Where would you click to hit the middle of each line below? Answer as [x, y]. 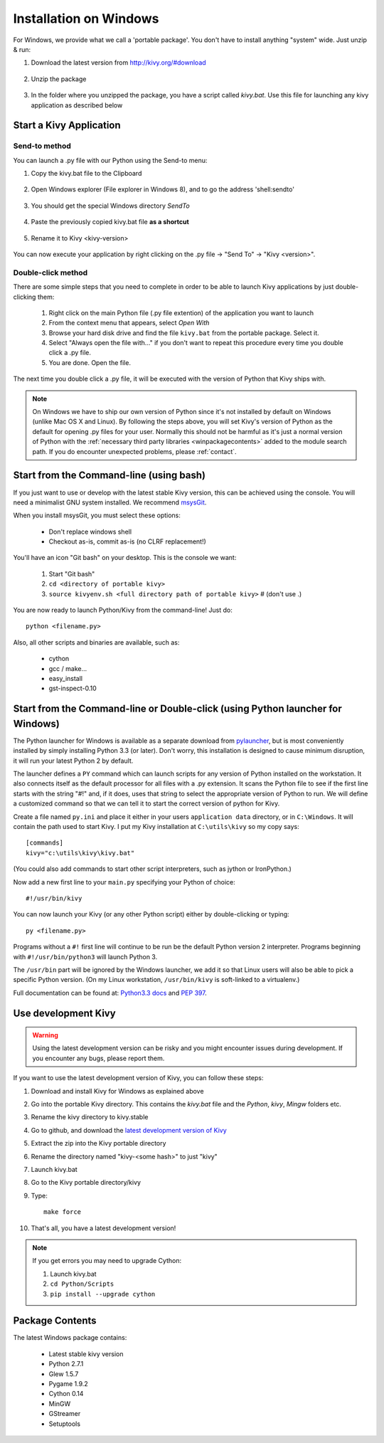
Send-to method [42, 146]
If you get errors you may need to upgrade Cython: [107, 1261]
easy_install [66, 678]
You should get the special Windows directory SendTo [110, 206]
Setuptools [65, 1424]
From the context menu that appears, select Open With [129, 323]
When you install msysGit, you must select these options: [97, 515]
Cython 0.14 [66, 1394]
